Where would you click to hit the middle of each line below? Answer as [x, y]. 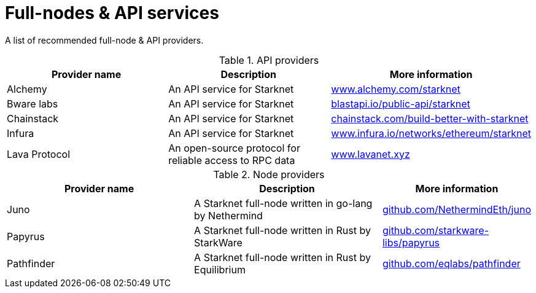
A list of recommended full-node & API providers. [104, 40]
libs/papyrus [411, 242]
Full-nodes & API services [112, 13]
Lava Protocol [39, 154]
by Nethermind [228, 215]
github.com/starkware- [436, 230]
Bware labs [33, 104]
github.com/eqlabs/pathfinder [451, 263]
